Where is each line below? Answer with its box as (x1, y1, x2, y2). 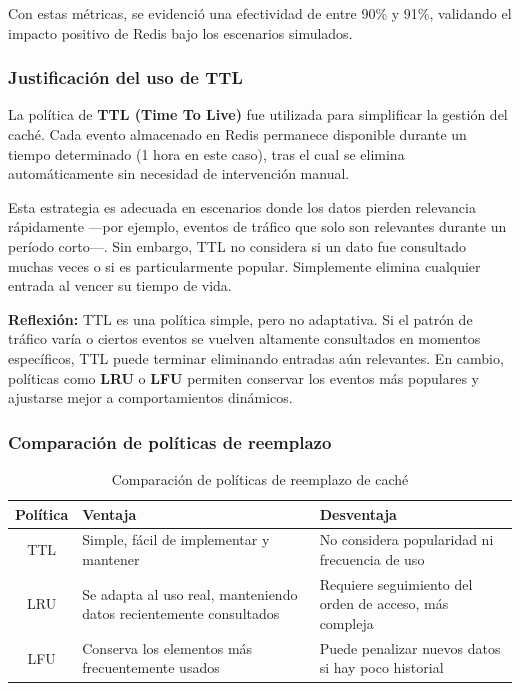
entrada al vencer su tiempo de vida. (8, 275, 232, 296)
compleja (319, 613, 374, 633)
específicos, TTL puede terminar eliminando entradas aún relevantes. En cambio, (8, 347, 504, 368)
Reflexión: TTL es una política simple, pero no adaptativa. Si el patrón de (8, 308, 473, 329)
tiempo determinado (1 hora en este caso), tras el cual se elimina (8, 143, 405, 164)
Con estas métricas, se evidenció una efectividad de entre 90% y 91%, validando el (8, 3, 512, 23)
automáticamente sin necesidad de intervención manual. (8, 163, 350, 184)
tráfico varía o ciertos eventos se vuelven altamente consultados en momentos (8, 328, 481, 349)
